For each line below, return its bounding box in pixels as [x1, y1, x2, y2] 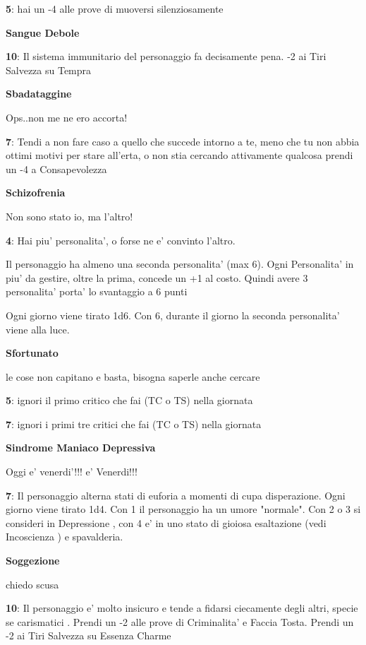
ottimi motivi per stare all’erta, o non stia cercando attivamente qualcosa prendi [6, 148, 353, 162]
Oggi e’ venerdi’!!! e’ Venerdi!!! [6, 464, 138, 479]
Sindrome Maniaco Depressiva [6, 440, 156, 455]
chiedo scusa [6, 576, 59, 591]
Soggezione [6, 553, 60, 568]
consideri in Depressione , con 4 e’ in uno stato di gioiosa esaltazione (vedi [6, 515, 327, 530]
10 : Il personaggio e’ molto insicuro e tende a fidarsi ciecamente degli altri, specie [6, 600, 358, 615]
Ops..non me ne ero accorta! [6, 110, 128, 124]
